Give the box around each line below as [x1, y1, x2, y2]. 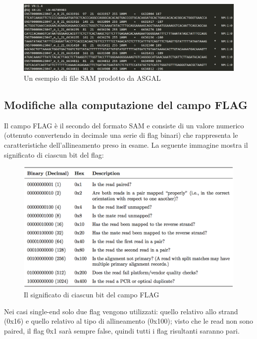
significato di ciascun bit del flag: [4, 149, 104, 160]
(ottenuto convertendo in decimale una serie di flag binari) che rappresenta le [4, 130, 238, 140]
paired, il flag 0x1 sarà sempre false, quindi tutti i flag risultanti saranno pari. [4, 325, 240, 336]
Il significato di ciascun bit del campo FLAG [24, 289, 159, 300]
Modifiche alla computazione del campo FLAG [4, 97, 248, 112]
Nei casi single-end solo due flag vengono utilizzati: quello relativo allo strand [4, 306, 238, 316]
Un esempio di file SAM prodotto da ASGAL [24, 72, 161, 83]
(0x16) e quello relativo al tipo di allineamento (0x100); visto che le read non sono [4, 316, 254, 326]
